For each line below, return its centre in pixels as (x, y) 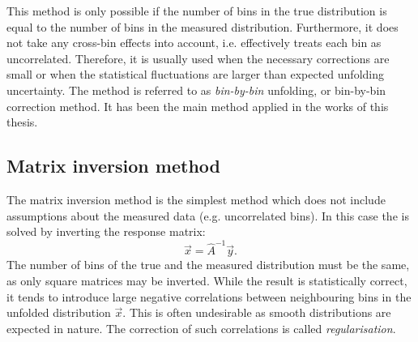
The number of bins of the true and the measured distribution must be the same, (208, 265)
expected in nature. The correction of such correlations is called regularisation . (201, 328)
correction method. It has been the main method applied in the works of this (198, 106)
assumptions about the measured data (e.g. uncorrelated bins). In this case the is (208, 215)
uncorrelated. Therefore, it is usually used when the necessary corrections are (198, 58)
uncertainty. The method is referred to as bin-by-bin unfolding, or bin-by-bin (196, 90)
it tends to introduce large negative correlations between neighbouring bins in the (209, 296)
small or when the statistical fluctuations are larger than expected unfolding (195, 74)
